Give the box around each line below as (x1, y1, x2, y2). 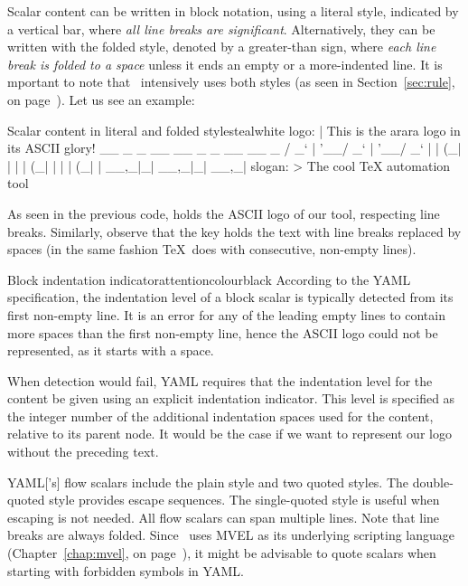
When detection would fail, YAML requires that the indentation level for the (7, 371, 433, 390)
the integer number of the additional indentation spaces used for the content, (7, 406, 434, 425)
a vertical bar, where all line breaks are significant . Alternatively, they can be (7, 19, 435, 38)
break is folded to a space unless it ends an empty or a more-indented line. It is (7, 54, 443, 73)
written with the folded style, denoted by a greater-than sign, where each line (7, 37, 436, 56)
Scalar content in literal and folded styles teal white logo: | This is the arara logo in (7, 120, 461, 139)
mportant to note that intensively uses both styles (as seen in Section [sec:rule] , (7, 72, 455, 91)
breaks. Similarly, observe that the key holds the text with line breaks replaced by (7, 222, 462, 241)
